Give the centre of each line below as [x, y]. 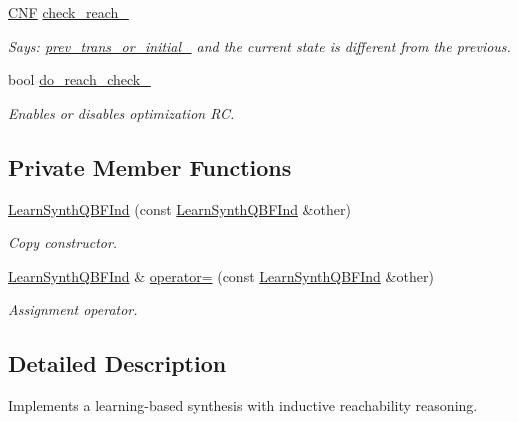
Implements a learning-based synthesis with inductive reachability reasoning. [243, 405]
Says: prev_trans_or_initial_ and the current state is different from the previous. [259, 45]
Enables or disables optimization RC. [121, 112]
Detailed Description [117, 363]
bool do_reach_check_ [79, 79]
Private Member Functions [150, 166]
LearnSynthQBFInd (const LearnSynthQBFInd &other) [179, 208]
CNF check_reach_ [68, 12]
